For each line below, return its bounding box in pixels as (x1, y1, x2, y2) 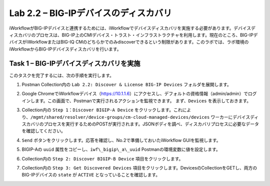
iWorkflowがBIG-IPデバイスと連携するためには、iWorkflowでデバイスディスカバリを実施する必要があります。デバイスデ (9, 25, 256, 31)
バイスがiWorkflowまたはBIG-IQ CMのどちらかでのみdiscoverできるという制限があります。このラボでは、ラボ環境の (9, 39, 249, 45)
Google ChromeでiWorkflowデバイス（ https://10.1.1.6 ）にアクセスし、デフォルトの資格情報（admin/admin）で (21, 91, 248, 97)
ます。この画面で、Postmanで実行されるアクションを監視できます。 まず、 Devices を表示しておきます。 (34, 98, 251, 104)
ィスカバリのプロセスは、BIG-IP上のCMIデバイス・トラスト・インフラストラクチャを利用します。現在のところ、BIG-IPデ (9, 32, 258, 38)
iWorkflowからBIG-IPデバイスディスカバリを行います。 (9, 46, 121, 52)
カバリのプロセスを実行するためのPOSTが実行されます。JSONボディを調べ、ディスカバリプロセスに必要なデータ (25, 121, 259, 127)
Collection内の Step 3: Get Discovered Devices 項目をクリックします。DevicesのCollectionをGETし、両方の (21, 164, 257, 170)
